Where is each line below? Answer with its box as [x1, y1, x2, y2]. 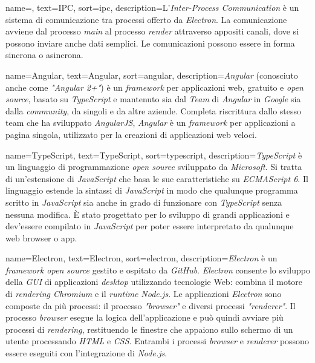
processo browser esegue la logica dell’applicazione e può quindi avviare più [5, 311, 284, 324]
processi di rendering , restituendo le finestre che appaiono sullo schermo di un [5, 322, 293, 335]
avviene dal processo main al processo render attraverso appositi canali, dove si [5, 25, 299, 38]
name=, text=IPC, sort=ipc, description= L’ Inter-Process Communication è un [5, 1, 299, 13]
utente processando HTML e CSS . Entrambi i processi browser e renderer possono [5, 335, 309, 347]
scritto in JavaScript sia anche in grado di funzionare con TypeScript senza [5, 195, 282, 208]
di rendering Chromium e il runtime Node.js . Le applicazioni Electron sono [5, 287, 282, 300]
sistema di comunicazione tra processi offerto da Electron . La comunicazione [5, 13, 287, 25]
